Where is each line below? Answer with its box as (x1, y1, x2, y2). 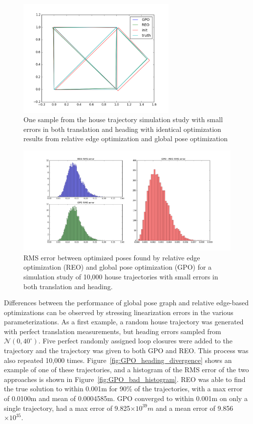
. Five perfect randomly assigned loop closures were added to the (38, 336, 232, 346)
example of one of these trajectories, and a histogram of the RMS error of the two (4, 364, 249, 375)
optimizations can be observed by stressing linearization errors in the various (4, 307, 233, 317)
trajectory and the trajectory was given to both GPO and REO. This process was (4, 345, 249, 356)
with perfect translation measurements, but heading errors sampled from (4, 326, 221, 336)
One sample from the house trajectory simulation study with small (23, 114, 223, 125)
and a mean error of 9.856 (155, 403, 233, 413)
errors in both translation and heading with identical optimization (23, 124, 221, 134)
